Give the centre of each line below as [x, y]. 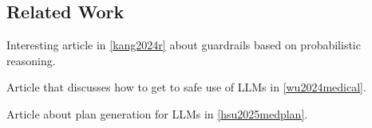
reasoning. [31, 60]
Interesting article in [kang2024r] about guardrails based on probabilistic [184, 45]
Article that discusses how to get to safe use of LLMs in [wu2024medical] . [186, 87]
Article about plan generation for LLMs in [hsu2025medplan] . [157, 113]
